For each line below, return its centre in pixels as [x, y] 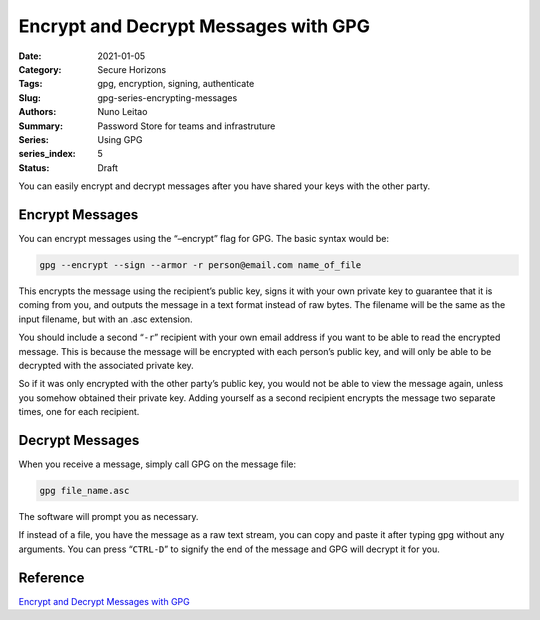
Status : [34, 167]
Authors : [37, 112]
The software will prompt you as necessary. [108, 516]
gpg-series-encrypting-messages [167, 97]
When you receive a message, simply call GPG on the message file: [157, 464]
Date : [30, 56]
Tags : [30, 84]
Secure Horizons [132, 69]
